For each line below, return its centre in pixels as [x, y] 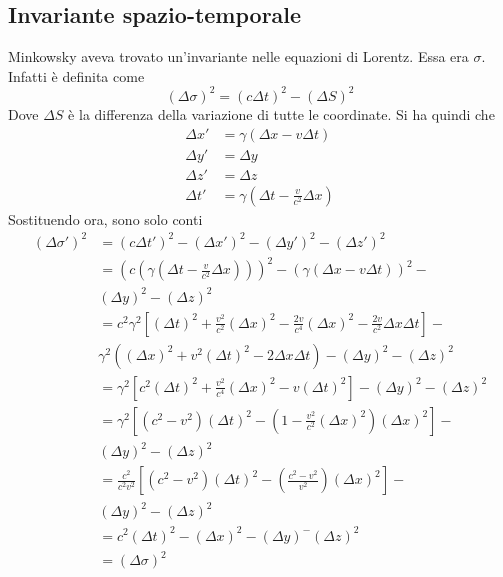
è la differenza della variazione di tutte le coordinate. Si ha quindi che [281, 113]
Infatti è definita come [76, 75]
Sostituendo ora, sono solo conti [105, 218]
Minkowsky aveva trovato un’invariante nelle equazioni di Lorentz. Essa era [238, 56]
